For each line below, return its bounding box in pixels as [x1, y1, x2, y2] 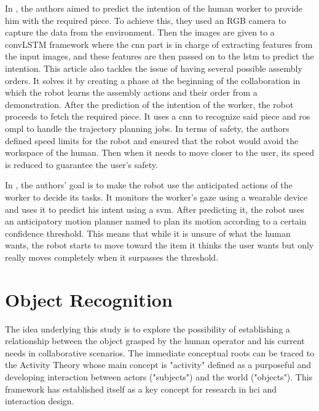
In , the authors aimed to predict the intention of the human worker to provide [5, 2, 303, 14]
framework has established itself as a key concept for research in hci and [5, 382, 277, 395]
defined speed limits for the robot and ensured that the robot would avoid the [5, 134, 299, 147]
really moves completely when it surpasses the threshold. [5, 250, 219, 263]
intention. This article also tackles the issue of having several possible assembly [5, 61, 302, 74]
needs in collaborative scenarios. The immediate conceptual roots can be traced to [5, 346, 315, 359]
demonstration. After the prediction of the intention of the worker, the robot [5, 98, 294, 110]
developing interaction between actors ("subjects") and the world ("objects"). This [5, 370, 313, 383]
